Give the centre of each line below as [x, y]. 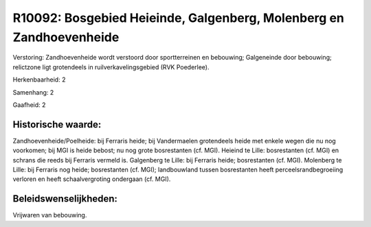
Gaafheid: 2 [29, 105]
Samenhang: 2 [33, 92]
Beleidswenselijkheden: [65, 199]
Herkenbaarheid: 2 [39, 80]
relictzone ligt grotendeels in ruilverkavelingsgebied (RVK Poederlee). [111, 67]
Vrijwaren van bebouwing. [50, 215]
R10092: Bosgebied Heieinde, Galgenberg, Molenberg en [179, 18]
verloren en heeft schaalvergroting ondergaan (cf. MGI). [92, 179]
